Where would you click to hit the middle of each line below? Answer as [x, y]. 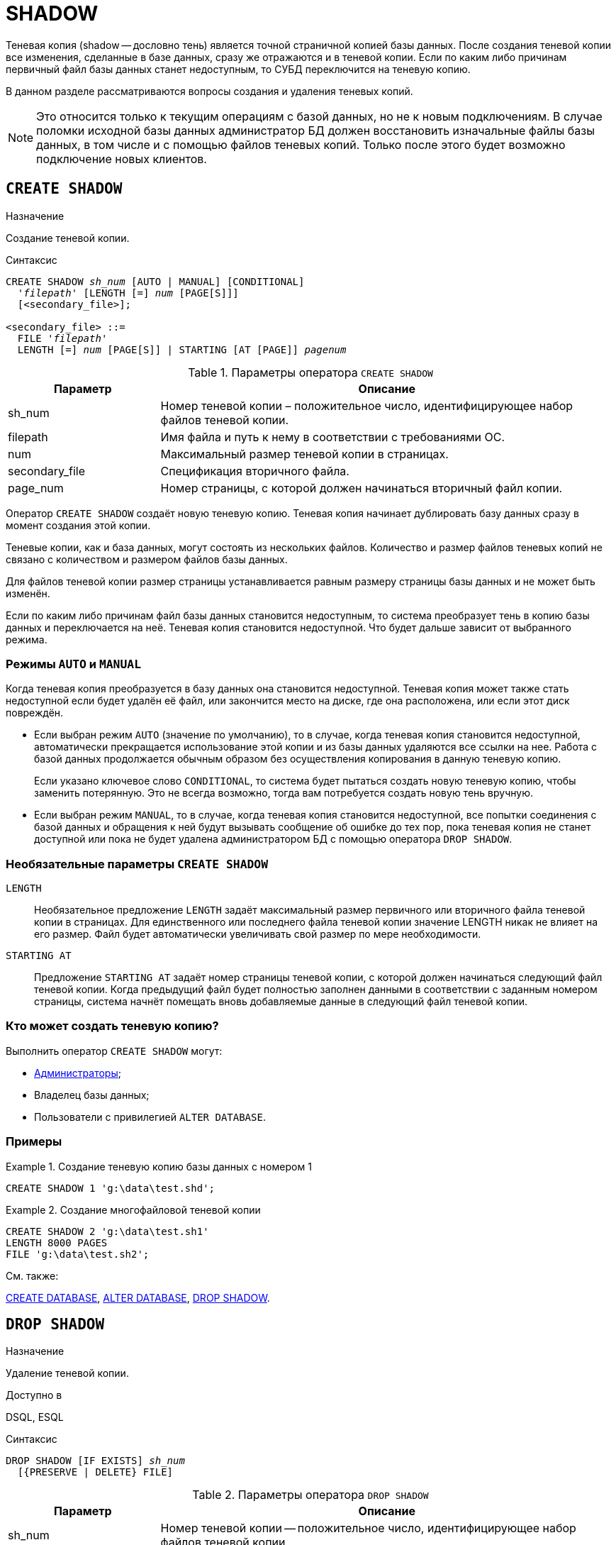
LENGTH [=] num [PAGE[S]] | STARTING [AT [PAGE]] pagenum [182, 349]
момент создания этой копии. [78, 525]
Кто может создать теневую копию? [112, 1026]
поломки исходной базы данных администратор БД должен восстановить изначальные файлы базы [315, 130]
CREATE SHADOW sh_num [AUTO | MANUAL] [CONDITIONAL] [155, 281]
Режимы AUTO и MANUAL [74, 664]
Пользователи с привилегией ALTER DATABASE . [150, 1117]
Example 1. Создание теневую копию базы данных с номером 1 [159, 1166]
